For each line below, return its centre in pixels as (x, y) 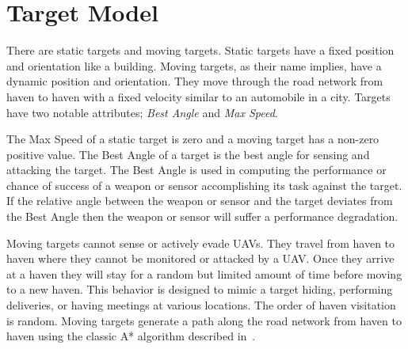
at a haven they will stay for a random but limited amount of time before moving (204, 273)
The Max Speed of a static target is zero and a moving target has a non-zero (193, 139)
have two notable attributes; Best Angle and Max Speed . (142, 112)
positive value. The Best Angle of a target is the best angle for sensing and (188, 154)
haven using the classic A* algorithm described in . (131, 336)
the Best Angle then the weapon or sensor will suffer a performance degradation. (202, 216)
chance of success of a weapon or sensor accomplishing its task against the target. (204, 185)
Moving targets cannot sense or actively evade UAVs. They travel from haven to (201, 243)
